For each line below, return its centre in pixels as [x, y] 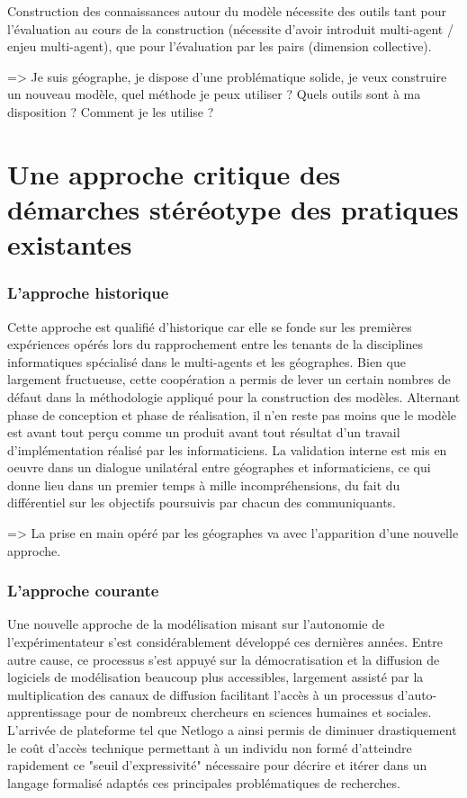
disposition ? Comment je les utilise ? [111, 111]
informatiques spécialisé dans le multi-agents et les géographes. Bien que [207, 361]
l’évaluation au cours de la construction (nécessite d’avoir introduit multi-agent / [230, 28]
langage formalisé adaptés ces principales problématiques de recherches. [204, 782]
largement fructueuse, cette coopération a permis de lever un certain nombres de [229, 379]
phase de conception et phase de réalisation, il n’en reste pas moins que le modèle [232, 414]
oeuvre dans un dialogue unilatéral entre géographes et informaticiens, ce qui [219, 467]
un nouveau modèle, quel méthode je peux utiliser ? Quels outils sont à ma [214, 94]
